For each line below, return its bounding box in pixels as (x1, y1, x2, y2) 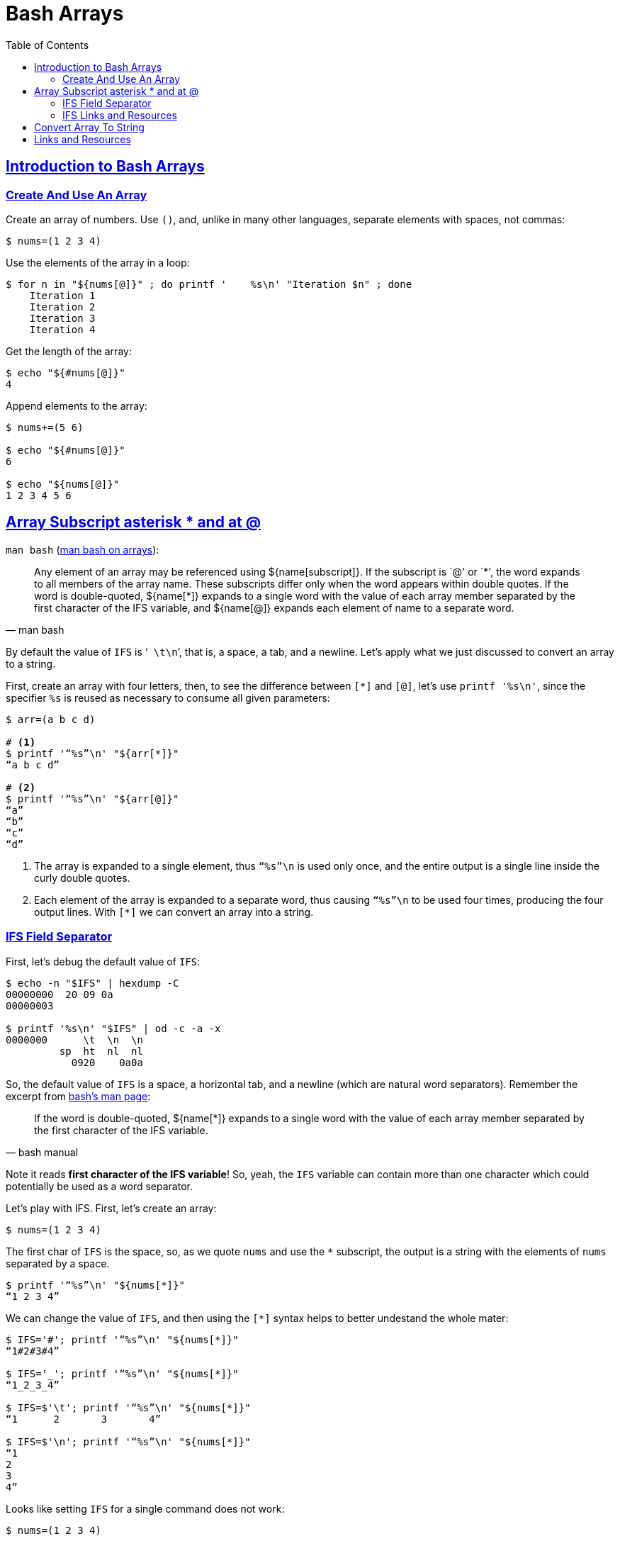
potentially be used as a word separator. (6, 1179, 193, 1192)
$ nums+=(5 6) (6, 421, 84, 433)
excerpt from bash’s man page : (6, 1089, 151, 1102)
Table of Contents (6, 38, 89, 51)
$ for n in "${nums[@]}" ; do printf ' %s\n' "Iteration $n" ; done (6, 278, 412, 290)
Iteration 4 (29, 323, 96, 335)
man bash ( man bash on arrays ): (6, 543, 159, 556)
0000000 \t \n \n (6, 1033, 143, 1046)
